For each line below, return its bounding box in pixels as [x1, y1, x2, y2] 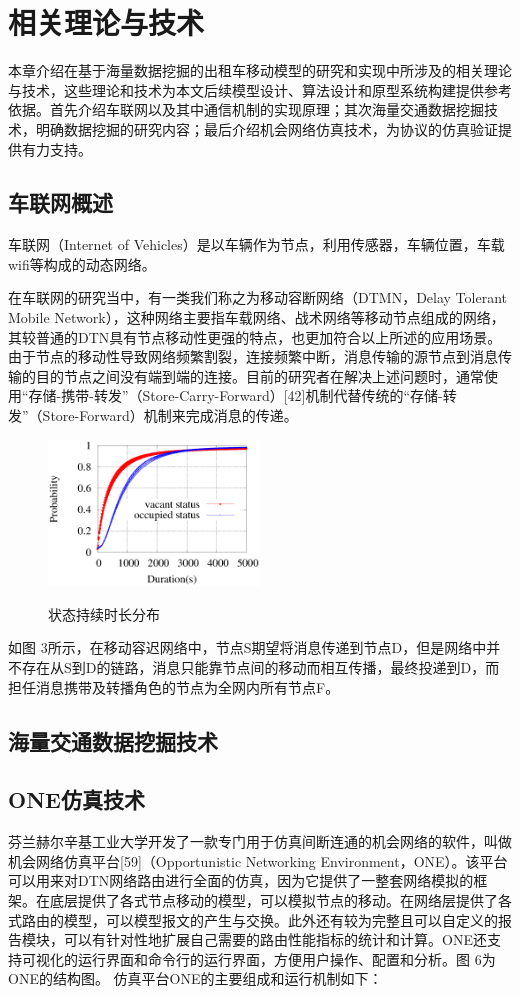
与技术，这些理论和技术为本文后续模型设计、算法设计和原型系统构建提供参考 [8, 79, 512, 100]
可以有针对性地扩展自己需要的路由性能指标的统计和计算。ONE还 [63, 929, 487, 950]
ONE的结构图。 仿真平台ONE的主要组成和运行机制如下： [8, 968, 383, 989]
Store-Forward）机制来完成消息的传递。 [42, 405, 298, 426]
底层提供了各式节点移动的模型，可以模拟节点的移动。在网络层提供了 [49, 890, 498, 910]
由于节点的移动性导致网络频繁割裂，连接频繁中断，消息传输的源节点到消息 [8, 346, 498, 367]
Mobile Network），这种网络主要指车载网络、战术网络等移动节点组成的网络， [8, 307, 505, 328]
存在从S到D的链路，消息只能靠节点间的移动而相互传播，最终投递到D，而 [21, 657, 500, 678]
